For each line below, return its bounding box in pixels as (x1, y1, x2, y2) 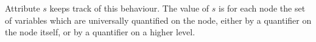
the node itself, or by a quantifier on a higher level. (5, 26, 195, 38)
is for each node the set (218, 2, 306, 14)
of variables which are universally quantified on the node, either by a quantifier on (5, 13, 312, 26)
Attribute (5, 2, 40, 14)
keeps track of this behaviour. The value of (49, 2, 209, 14)
